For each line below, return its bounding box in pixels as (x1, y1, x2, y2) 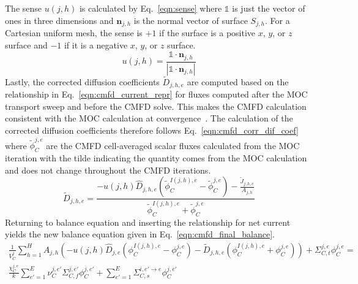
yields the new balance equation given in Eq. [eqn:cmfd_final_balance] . (5, 228, 275, 240)
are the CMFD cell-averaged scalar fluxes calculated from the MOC (46, 139, 300, 152)
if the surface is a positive (159, 26, 256, 39)
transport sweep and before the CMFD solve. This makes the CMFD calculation (5, 99, 307, 112)
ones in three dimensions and (5, 13, 114, 26)
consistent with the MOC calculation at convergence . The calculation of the (5, 112, 293, 125)
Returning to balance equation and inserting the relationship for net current (5, 215, 291, 228)
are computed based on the (187, 75, 289, 88)
